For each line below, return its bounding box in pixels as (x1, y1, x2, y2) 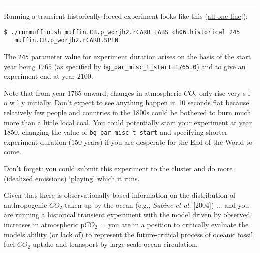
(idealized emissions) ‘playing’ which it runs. (4, 173, 140, 183)
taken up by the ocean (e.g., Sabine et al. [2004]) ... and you (65, 199, 249, 210)
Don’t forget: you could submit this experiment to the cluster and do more (4, 163, 233, 174)
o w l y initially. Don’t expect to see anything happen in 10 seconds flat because (4, 97, 249, 108)
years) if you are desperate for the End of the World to (84, 136, 253, 147)
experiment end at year (4, 71, 75, 81)
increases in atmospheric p (4, 219, 85, 229)
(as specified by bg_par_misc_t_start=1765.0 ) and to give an (54, 61, 246, 71)
